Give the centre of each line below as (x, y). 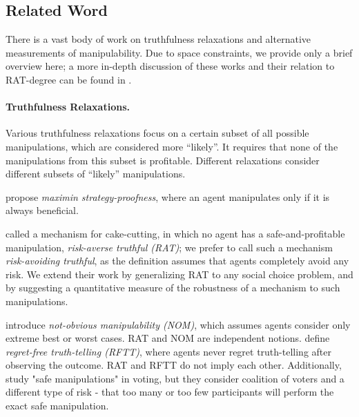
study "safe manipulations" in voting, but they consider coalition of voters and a (175, 378)
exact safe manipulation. (57, 406)
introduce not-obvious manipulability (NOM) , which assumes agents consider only (178, 324)
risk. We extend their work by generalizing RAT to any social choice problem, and (179, 274)
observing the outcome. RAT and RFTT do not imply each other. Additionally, (174, 365)
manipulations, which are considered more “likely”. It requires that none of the (172, 146)
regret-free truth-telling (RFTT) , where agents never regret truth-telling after (168, 351)
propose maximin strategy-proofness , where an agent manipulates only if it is (168, 196)
